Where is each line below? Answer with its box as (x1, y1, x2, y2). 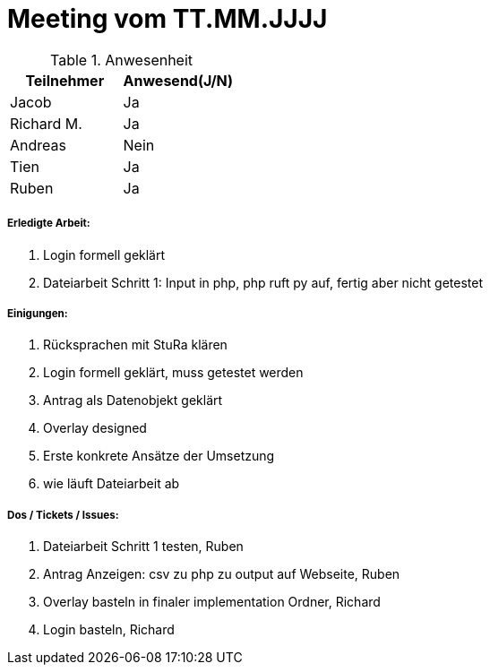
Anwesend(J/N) (123, 71, 234, 90)
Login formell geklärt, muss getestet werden (43, 365, 304, 381)
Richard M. (10, 114, 82, 133)
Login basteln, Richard (43, 622, 175, 638)
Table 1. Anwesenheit (50, 50, 193, 69)
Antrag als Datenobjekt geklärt (43, 392, 223, 409)
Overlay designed (43, 420, 147, 436)
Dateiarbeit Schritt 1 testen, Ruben (43, 538, 244, 555)
